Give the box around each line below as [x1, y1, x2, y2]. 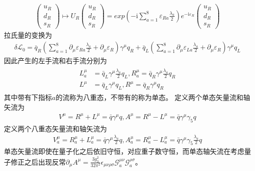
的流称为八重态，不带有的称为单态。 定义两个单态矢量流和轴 [55, 92, 251, 102]
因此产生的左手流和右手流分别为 [4, 55, 107, 66]
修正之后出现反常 [10, 156, 66, 167]
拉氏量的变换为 [4, 29, 52, 40]
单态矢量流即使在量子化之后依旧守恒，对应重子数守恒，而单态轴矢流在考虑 [4, 146, 244, 156]
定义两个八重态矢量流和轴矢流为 [4, 123, 107, 133]
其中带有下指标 [4, 92, 52, 102]
